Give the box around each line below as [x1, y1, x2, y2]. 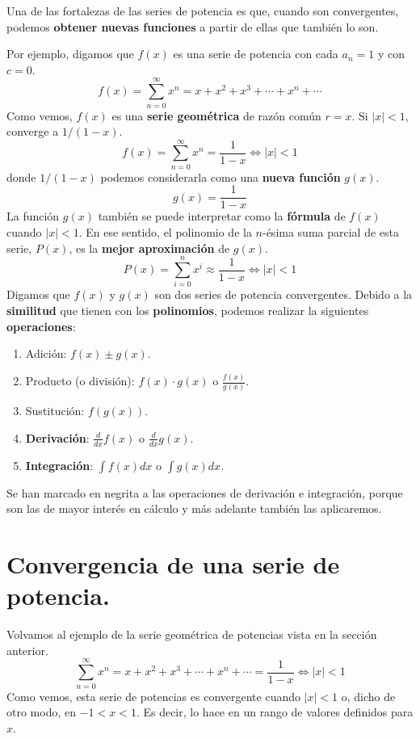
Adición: [25, 345, 67, 362]
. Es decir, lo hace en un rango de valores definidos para [136, 703, 414, 720]
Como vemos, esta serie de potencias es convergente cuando [6, 687, 300, 704]
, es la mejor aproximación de [69, 239, 230, 256]
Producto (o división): [25, 372, 135, 389]
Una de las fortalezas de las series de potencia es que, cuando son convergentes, [6, 2, 399, 19]
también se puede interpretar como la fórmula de [98, 208, 346, 225]
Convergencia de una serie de [6, 548, 340, 581]
